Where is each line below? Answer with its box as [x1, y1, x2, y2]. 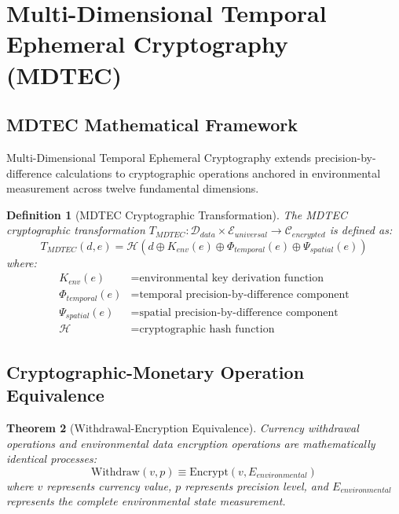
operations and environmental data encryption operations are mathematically [6, 435, 375, 451]
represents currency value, [46, 477, 172, 494]
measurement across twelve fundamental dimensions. [6, 180, 259, 196]
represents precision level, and [185, 477, 329, 494]
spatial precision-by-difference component [139, 307, 339, 318]
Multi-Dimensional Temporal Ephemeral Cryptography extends [6, 149, 312, 165]
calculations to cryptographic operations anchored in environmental [55, 164, 381, 181]
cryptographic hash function [139, 324, 275, 336]
